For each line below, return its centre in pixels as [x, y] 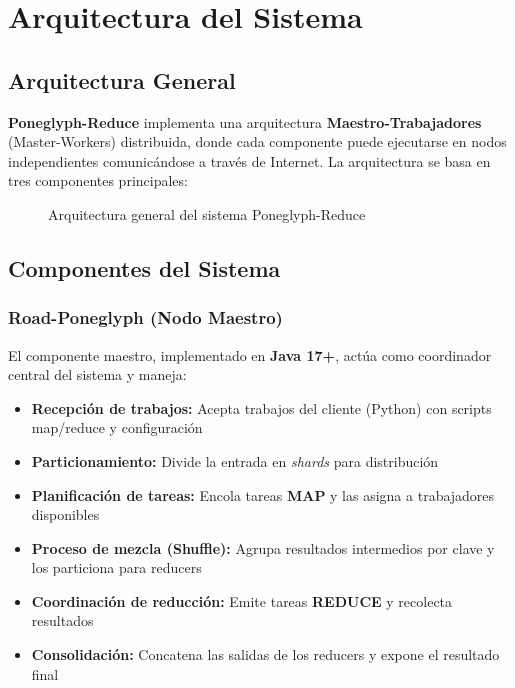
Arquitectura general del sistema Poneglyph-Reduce [207, 213]
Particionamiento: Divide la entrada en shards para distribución [235, 460]
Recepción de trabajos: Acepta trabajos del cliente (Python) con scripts [261, 407]
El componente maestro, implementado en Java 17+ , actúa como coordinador [250, 354]
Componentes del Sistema [144, 267]
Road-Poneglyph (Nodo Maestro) [145, 317]
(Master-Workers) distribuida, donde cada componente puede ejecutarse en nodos [257, 141]
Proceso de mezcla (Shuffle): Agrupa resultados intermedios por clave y [263, 547]
